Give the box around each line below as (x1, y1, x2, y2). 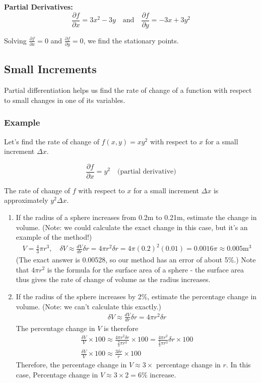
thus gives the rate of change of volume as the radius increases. (16, 274, 211, 285)
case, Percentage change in (16, 369, 98, 379)
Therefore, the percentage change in (16, 359, 127, 370)
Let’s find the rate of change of (4, 136, 99, 146)
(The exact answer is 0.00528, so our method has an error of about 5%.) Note (16, 254, 256, 265)
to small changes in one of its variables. (4, 94, 125, 105)
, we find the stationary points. (83, 35, 179, 45)
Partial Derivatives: (4, 2, 73, 12)
